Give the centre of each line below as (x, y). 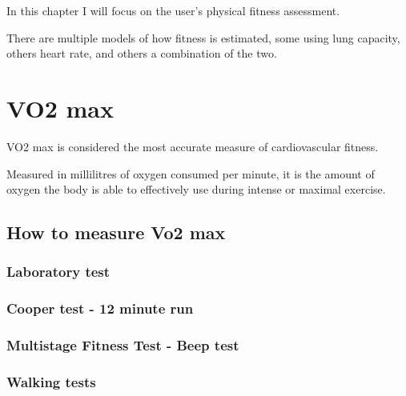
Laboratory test (58, 272)
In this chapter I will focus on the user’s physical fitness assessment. (173, 10)
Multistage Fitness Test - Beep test (123, 345)
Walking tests (51, 381)
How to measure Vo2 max (116, 232)
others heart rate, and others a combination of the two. (142, 53)
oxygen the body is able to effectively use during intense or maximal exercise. (196, 189)
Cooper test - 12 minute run (100, 308)
